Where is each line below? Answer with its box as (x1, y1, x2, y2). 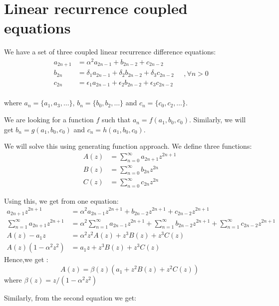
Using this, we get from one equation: (4, 195, 119, 206)
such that (101, 114, 131, 125)
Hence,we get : (4, 254, 48, 265)
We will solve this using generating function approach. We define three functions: (4, 141, 252, 151)
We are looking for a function (4, 114, 94, 125)
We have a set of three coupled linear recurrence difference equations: (4, 46, 216, 57)
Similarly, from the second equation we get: (4, 293, 136, 303)
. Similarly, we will (189, 114, 246, 125)
